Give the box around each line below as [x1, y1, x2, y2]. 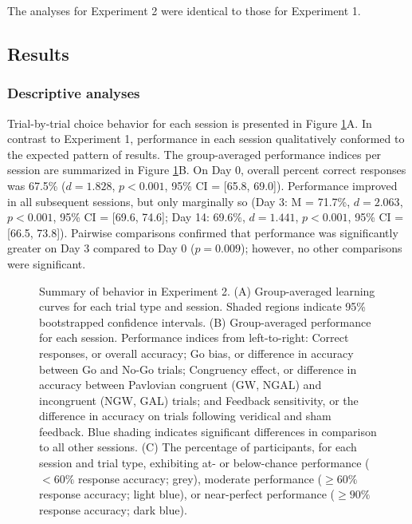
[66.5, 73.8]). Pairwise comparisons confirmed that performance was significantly [7, 224, 398, 240]
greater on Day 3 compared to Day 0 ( [7, 240, 195, 256]
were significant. [7, 255, 86, 272]
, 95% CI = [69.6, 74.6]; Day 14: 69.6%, [53, 208, 245, 225]
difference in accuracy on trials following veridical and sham [39, 407, 332, 424]
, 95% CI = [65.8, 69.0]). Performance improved [164, 177, 398, 193]
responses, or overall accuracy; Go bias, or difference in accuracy [39, 344, 354, 361]
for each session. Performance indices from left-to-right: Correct [39, 329, 349, 346]
